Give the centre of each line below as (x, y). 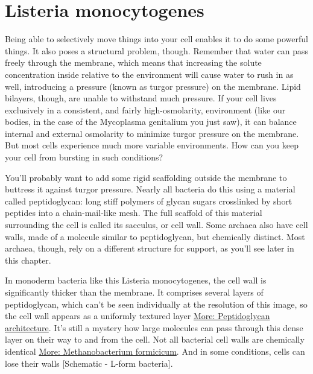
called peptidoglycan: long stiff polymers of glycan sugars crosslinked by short (149, 201)
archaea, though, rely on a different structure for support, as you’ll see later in (150, 248)
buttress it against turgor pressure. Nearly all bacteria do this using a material (150, 189)
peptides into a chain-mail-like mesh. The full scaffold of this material (134, 213)
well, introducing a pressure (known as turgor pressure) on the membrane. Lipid (153, 86)
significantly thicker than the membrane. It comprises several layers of (134, 292)
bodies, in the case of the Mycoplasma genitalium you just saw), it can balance (151, 122)
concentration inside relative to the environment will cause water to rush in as (149, 74)
